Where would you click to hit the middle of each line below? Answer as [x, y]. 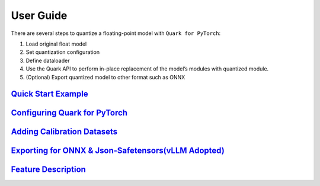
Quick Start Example [49, 94]
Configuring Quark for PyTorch [69, 113]
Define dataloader [48, 60]
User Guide [39, 15]
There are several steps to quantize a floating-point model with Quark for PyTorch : [116, 33]
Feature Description [48, 170]
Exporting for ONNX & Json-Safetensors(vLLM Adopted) [118, 151]
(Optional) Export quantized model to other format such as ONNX [105, 77]
